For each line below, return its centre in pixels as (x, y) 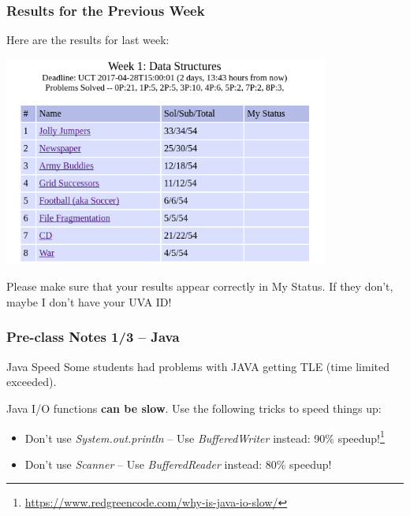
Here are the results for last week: (88, 40)
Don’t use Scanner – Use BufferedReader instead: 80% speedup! (178, 464)
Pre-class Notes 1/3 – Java (93, 337)
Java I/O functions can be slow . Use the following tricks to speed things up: (194, 408)
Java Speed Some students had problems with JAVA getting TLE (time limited (198, 366)
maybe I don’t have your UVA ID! (89, 301)
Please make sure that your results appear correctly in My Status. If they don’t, (200, 286)
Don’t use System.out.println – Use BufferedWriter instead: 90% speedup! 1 (205, 436)
